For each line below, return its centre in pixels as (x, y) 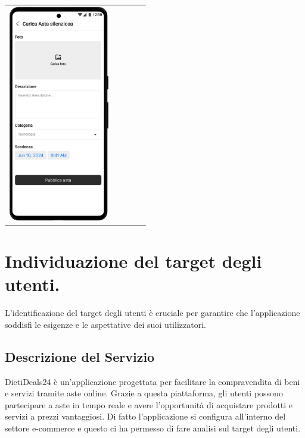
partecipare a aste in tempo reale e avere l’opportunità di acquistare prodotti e (149, 404)
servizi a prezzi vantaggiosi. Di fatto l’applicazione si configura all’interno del (145, 416)
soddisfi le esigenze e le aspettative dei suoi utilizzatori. (105, 324)
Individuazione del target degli (133, 261)
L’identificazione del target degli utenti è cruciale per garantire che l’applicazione (152, 313)
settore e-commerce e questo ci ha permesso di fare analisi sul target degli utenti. (153, 428)
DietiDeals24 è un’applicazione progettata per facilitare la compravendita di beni (152, 381)
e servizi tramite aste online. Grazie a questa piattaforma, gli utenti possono (144, 393)
